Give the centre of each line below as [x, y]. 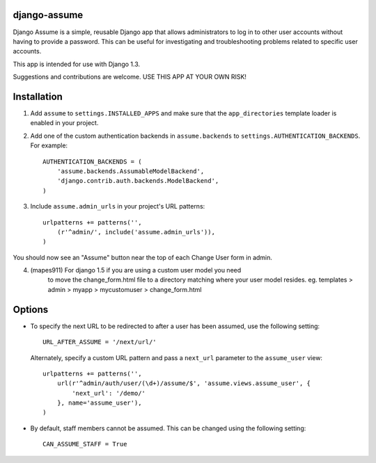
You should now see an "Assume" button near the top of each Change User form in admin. [143, 257]
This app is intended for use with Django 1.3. [77, 64]
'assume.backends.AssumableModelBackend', [131, 171]
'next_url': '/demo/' [109, 393]
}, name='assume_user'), [99, 403]
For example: [49, 145]
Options [31, 309]
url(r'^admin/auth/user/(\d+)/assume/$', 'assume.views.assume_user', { [184, 383]
